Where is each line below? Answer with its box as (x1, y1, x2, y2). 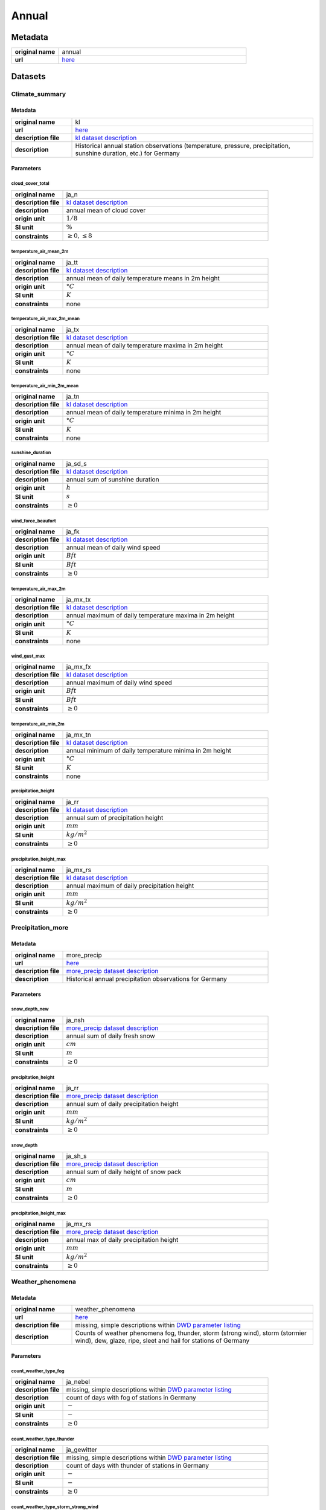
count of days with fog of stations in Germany (66, 1393, 196, 1402)
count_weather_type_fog (11, 1368, 65, 1374)
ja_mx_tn (66, 731, 92, 739)
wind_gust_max (11, 653, 45, 659)
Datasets (11, 71, 46, 82)
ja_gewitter (66, 1445, 98, 1454)
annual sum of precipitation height (66, 814, 164, 822)
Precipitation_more (11, 923, 69, 931)
